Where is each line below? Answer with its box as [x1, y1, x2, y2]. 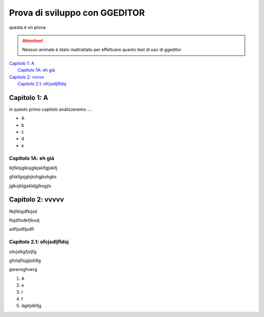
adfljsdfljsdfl [9, 226, 34, 232]
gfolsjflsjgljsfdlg [9, 258, 41, 263]
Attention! [22, 38, 44, 43]
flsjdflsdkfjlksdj [9, 217, 40, 223]
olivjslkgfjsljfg [9, 249, 37, 255]
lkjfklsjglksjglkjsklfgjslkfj [9, 165, 58, 171]
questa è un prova [9, 24, 46, 30]
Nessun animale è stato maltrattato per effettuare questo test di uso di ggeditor [22, 47, 182, 53]
